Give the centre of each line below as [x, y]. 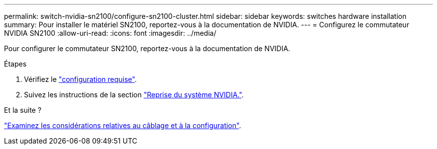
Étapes [15, 64]
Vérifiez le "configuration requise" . [80, 79]
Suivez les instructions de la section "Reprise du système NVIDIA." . [134, 95]
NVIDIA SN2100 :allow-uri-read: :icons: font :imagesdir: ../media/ [110, 33]
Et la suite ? [23, 110]
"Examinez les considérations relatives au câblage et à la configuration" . [123, 125]
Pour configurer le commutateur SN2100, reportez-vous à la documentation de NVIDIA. [147, 48]
